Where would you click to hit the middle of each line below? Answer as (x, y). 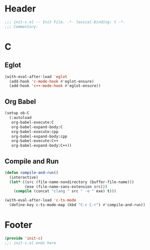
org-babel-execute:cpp (35, 131)
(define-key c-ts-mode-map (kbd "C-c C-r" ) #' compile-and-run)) (77, 205)
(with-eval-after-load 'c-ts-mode (41, 200)
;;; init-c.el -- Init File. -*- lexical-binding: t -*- (65, 22)
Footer (19, 225)
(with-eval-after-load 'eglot (36, 76)
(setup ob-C (17, 113)
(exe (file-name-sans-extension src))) (66, 186)
